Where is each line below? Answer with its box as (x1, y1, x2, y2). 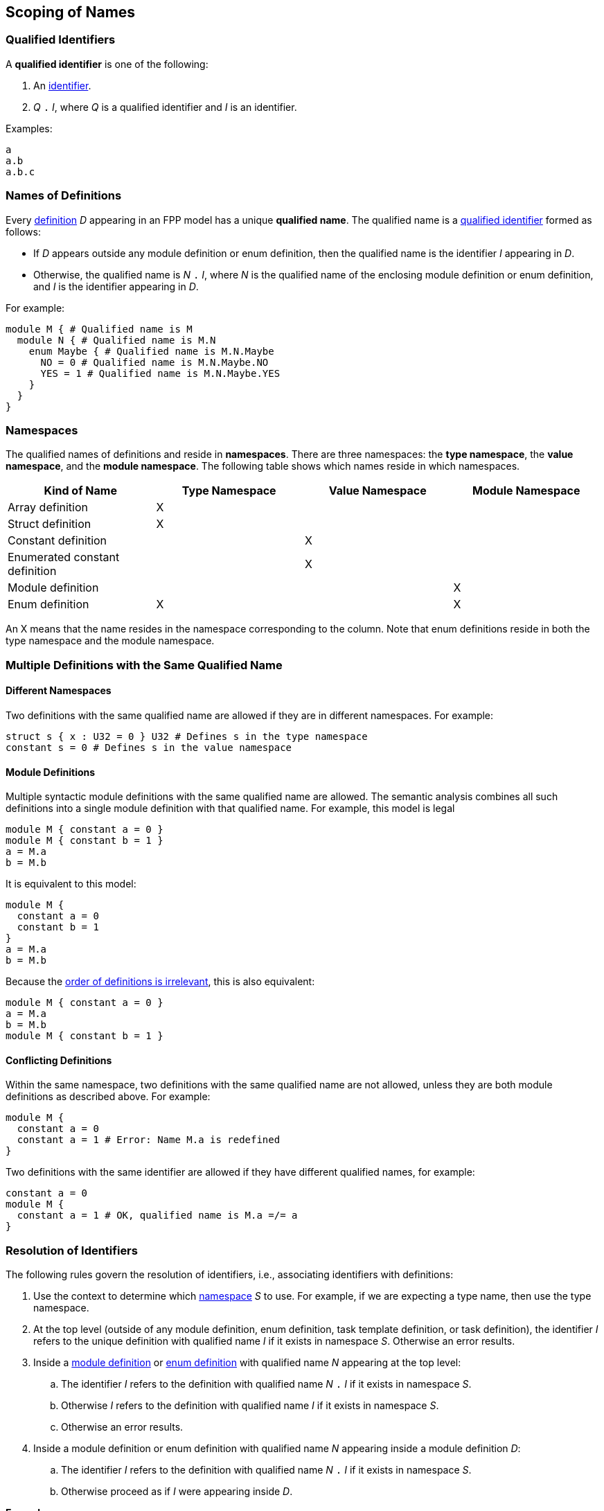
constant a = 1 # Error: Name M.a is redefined (17, 1134, 281, 1146)
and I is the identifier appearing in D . (33, 280, 199, 292)
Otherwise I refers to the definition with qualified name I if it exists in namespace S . (61, 1399, 439, 1412)
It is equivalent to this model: (6, 878, 136, 890)
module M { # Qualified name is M (6, 323, 193, 335)
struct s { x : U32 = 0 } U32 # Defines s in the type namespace (6, 730, 368, 742)
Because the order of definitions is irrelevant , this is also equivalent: (6, 975, 315, 988)
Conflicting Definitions (6, 1054, 112, 1066)
